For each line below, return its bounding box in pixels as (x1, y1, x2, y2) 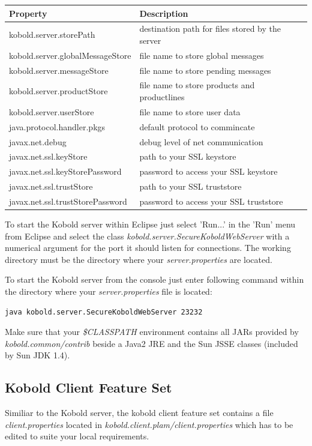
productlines (139, 91, 185, 103)
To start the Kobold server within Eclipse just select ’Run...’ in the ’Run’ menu (5, 218, 296, 231)
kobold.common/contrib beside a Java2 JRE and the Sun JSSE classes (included (5, 337, 298, 349)
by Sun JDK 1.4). (5, 349, 70, 361)
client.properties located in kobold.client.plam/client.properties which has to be (5, 418, 293, 430)
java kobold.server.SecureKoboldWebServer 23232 (5, 307, 203, 316)
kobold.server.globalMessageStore (9, 49, 131, 61)
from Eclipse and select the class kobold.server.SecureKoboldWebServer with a (5, 229, 290, 242)
